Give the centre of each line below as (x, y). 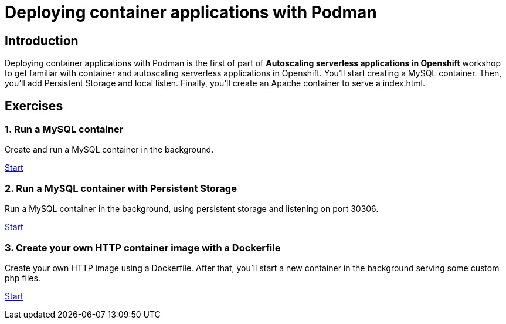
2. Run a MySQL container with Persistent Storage (121, 188)
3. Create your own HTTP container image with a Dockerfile (143, 247)
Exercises (34, 106)
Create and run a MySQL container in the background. (109, 150)
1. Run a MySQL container (64, 129)
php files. (23, 278)
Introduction (42, 41)
